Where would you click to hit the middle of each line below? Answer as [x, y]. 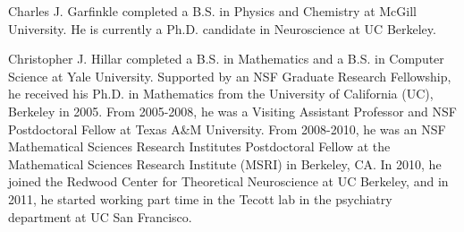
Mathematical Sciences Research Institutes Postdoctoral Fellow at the [199, 146]
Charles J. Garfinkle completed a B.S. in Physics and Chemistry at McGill [212, 11]
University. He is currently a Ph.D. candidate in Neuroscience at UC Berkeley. [222, 28]
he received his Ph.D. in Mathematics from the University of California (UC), [221, 94]
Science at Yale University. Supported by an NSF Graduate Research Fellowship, [230, 76]
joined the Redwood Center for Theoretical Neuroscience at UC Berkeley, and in [228, 181]
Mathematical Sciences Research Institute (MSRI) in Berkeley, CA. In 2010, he [225, 163]
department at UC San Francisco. [100, 216]
